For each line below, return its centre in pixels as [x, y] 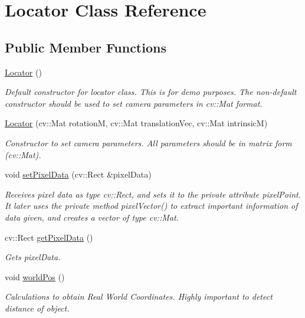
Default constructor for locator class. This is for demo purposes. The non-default [151, 92]
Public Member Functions [86, 47]
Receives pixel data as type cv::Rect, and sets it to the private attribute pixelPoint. [153, 194]
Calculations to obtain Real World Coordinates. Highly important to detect [139, 296]
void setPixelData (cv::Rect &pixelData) [78, 174]
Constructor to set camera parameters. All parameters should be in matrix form [148, 142]
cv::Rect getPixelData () [49, 237]
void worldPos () [35, 276]
